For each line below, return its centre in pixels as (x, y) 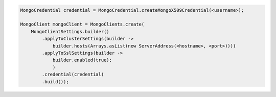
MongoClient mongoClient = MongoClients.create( (82, 25)
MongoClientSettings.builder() (70, 31)
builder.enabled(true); (82, 60)
